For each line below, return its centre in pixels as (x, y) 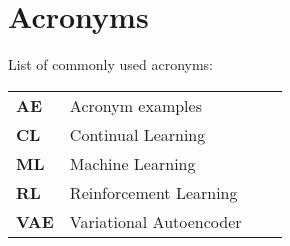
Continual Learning (137, 134)
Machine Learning (132, 163)
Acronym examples (135, 105)
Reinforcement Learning (153, 192)
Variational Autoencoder (155, 221)
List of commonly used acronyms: (111, 64)
